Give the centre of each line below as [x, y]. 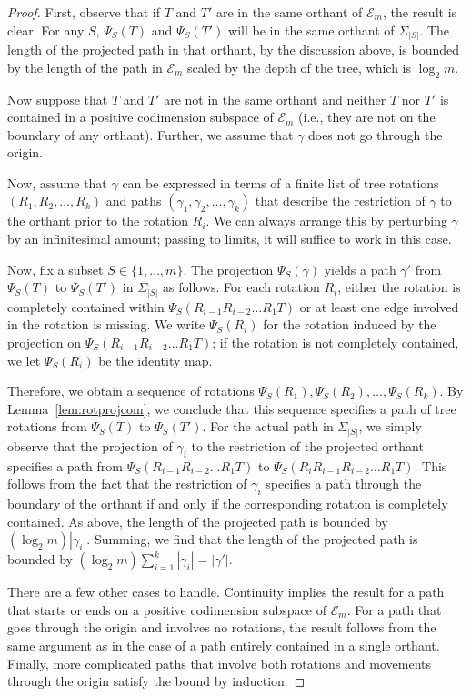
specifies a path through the [344, 484]
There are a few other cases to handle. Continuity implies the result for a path [226, 592]
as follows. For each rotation [241, 287]
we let [24, 360]
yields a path [360, 269]
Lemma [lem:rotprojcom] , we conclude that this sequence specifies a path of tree [232, 408]
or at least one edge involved [379, 306]
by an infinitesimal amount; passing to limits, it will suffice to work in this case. [230, 239]
